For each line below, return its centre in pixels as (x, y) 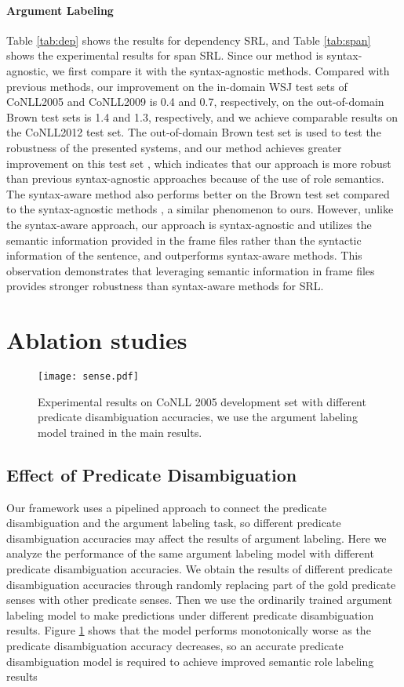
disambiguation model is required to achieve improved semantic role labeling (190, 661)
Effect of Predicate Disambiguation (152, 474)
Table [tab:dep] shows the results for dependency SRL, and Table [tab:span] (189, 40)
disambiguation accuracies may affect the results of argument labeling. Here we (197, 538)
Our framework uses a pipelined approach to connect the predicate (167, 507)
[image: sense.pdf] (88, 377)
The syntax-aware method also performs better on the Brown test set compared (198, 193)
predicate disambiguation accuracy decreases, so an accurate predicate (175, 645)
